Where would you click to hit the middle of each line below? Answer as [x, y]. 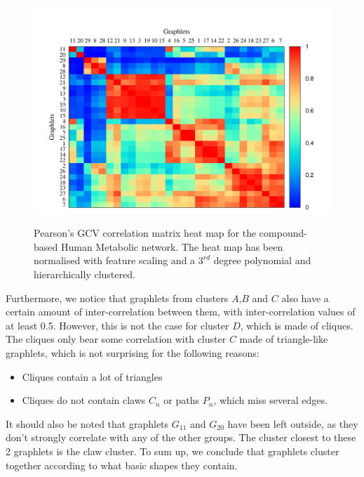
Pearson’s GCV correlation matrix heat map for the [145, 233]
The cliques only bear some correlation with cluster [116, 339]
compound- [283, 233]
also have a [305, 298]
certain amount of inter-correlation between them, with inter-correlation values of [181, 312]
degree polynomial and [262, 260]
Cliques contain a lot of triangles [92, 376]
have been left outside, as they [293, 423]
